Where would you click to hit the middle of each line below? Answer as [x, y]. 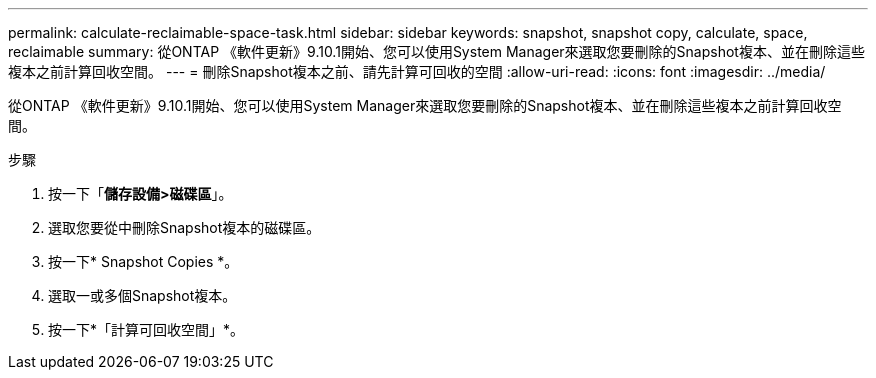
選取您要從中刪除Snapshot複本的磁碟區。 [184, 227]
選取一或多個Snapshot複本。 [142, 295]
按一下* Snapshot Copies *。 [143, 261]
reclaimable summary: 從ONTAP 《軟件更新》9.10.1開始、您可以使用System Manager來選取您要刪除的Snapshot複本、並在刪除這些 [436, 51]
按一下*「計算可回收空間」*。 [146, 329]
